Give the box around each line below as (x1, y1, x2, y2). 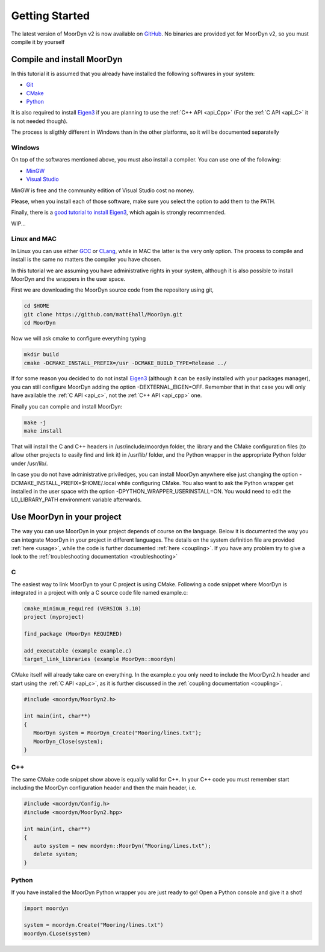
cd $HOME (23, 302, 50, 310)
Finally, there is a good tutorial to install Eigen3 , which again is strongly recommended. (11, 208, 226, 216)
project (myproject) (23, 613, 84, 621)
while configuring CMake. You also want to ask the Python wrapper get (117, 479, 294, 486)
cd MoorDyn (23, 319, 56, 327)
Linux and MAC (11, 235, 57, 243)
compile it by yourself (11, 38, 65, 45)
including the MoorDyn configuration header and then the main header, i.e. (11, 784, 197, 792)
